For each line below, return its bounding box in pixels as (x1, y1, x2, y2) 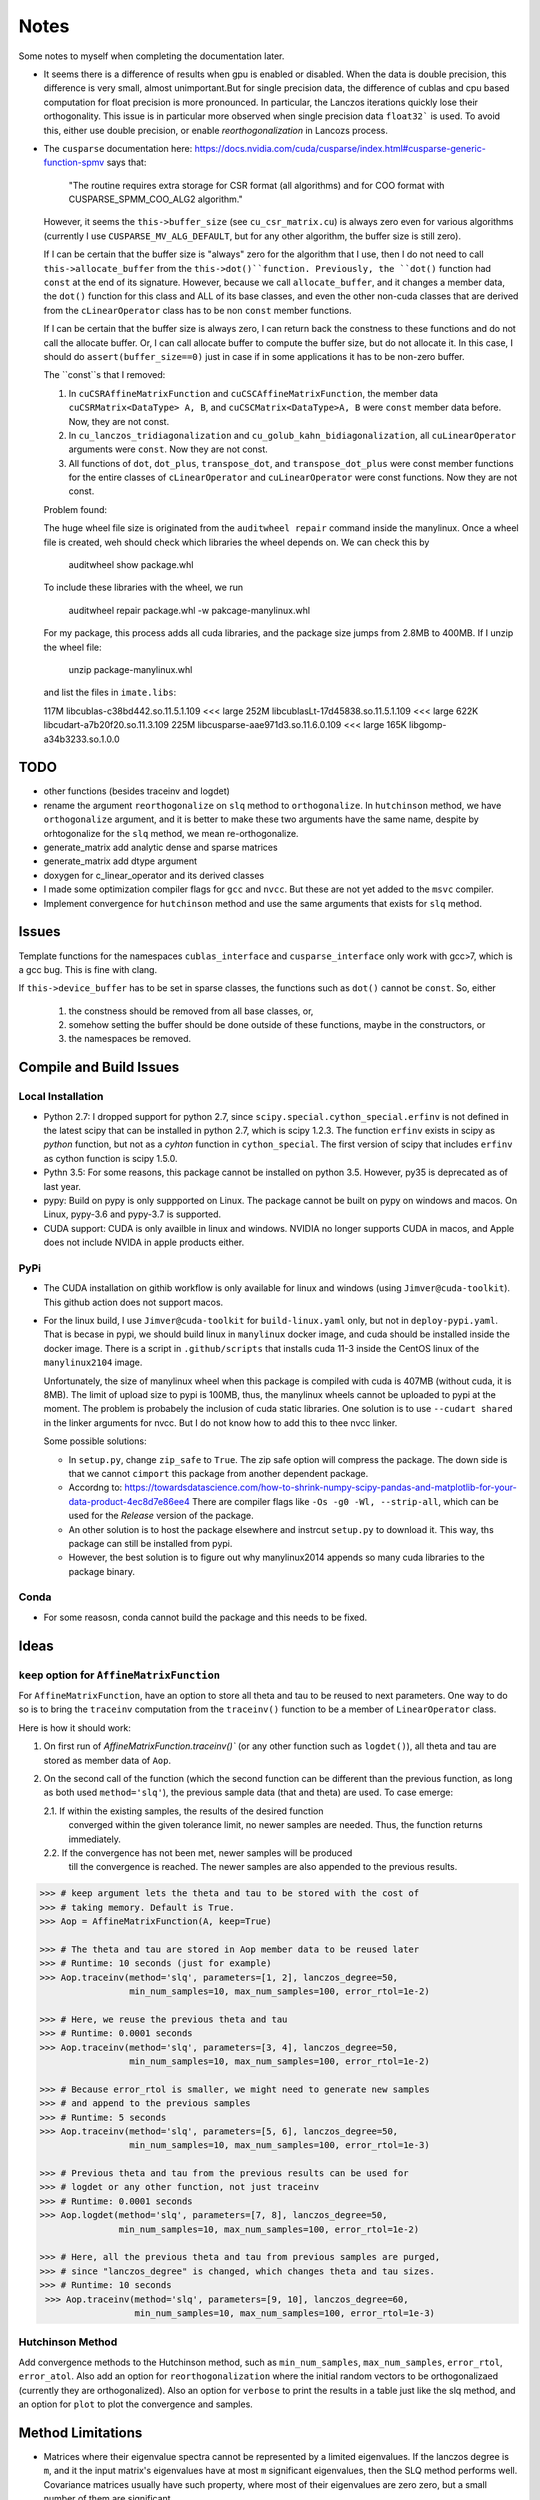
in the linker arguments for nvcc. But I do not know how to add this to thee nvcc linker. (43, 1416, 398, 1429)
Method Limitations (18, 2424, 143, 2441)
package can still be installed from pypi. (68, 1537, 233, 1549)
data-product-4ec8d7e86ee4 (68, 1495, 190, 1507)
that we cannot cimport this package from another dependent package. (68, 1467, 369, 1479)
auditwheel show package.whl (68, 559, 194, 571)
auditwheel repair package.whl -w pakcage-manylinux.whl (68, 604, 310, 616)
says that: (106, 156, 147, 169)
